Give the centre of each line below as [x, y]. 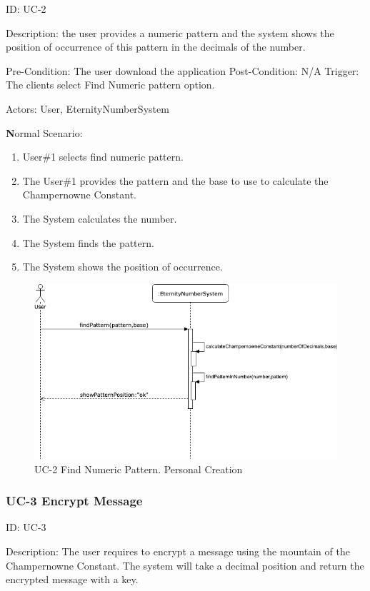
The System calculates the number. [100, 218]
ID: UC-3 [26, 527]
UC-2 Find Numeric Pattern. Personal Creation [139, 469]
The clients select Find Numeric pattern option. [110, 85]
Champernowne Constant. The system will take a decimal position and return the [185, 565]
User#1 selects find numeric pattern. [103, 157]
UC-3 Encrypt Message [74, 501]
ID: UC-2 [26, 9]
